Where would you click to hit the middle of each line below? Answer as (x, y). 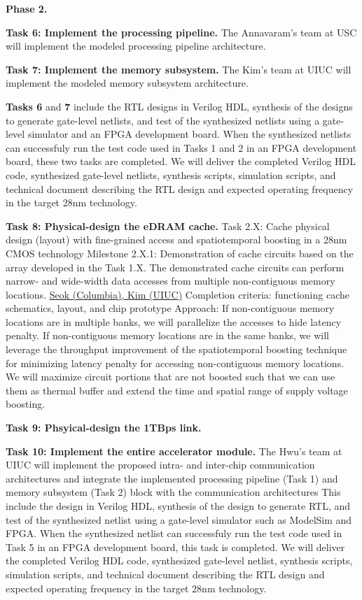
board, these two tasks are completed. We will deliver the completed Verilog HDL (181, 161)
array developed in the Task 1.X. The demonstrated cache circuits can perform (175, 267)
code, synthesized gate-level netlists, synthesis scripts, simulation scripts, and (171, 174)
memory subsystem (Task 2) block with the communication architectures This (173, 492)
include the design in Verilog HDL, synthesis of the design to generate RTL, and (178, 506)
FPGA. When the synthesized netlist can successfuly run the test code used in (174, 533)
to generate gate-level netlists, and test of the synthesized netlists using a (163, 120)
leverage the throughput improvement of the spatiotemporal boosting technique (176, 349)
